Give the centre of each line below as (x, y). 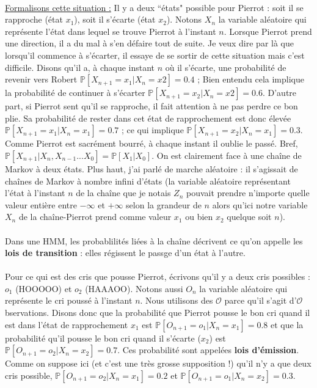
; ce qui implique (152, 130)
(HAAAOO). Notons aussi (134, 288)
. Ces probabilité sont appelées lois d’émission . (208, 350)
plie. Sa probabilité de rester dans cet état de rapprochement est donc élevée (148, 118)
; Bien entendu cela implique (251, 79)
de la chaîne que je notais (123, 193)
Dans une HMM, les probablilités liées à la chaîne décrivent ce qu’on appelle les (154, 240)
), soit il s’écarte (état (115, 19)
